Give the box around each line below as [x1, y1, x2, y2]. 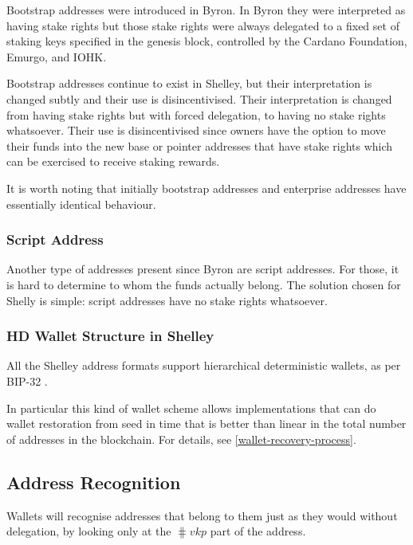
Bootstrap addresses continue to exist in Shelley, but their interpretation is [6, 75, 372, 92]
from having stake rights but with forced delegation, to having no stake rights [6, 106, 386, 123]
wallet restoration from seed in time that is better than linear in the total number [6, 415, 407, 432]
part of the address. [210, 523, 306, 539]
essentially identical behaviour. [6, 195, 156, 212]
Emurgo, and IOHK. [6, 48, 107, 65]
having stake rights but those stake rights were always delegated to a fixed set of [6, 17, 399, 33]
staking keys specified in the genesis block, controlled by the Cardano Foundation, [6, 33, 407, 49]
